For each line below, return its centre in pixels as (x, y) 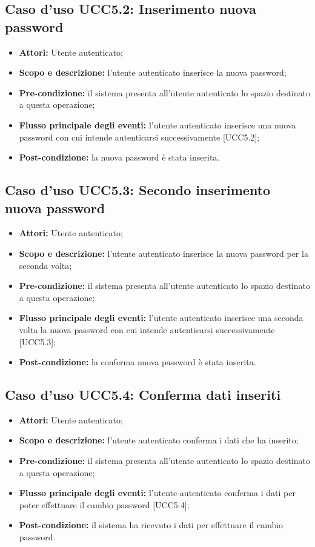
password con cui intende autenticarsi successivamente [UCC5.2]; (139, 137)
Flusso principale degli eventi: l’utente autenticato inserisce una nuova (157, 124)
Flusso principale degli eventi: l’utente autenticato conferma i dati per (157, 493)
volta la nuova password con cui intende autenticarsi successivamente (147, 329)
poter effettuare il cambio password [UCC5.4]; (104, 504)
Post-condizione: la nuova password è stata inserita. (119, 157)
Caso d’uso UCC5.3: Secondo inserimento (138, 190)
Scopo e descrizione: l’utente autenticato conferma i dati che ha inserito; (159, 440)
